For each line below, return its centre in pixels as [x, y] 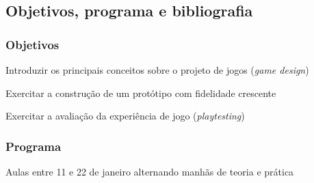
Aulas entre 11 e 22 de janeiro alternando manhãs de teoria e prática [150, 171]
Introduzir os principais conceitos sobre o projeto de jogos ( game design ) [157, 70]
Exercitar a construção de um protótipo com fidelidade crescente [141, 93]
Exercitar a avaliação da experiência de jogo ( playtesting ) [125, 116]
